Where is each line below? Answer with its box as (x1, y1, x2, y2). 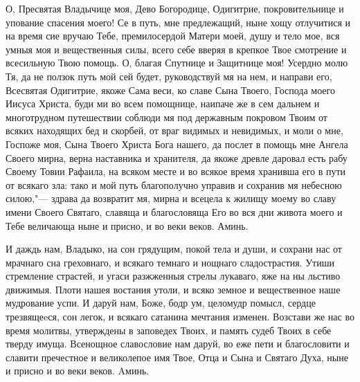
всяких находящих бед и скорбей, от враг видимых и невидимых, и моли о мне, (6, 123, 343, 138)
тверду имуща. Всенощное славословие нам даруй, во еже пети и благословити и (6, 336, 350, 351)
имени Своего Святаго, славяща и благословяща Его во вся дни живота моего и (6, 204, 343, 219)
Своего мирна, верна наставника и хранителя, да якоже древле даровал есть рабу (6, 150, 348, 165)
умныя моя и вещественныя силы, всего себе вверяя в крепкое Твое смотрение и (6, 42, 347, 56)
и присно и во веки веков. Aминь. (6, 363, 150, 378)
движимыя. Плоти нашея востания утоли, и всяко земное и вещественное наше (6, 282, 341, 296)
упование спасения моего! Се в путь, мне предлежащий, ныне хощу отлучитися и (6, 15, 350, 29)
